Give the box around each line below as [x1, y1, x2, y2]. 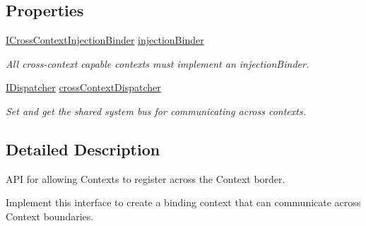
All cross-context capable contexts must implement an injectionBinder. [6, 56, 309, 71]
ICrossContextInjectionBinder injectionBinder [6, 32, 204, 47]
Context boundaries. [6, 208, 94, 223]
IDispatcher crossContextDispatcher [6, 80, 161, 95]
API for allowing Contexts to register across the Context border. [6, 171, 285, 186]
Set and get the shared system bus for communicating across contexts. [6, 103, 306, 118]
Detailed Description [6, 138, 160, 160]
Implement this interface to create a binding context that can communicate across [6, 195, 361, 210]
